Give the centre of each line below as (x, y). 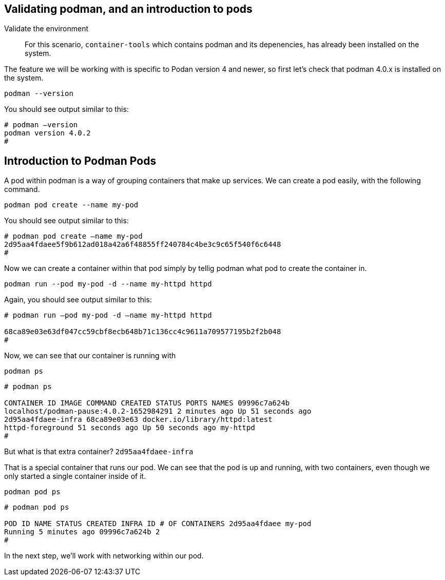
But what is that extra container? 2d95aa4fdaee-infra (99, 452)
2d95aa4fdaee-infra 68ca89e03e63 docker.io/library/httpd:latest (138, 420)
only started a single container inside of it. (75, 476)
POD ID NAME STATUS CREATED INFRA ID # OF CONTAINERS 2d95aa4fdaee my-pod (158, 524)
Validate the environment (46, 29)
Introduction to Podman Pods (80, 161)
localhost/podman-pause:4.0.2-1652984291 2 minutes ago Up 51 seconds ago (158, 411)
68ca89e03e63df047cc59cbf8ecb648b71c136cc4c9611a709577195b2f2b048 (143, 332)
